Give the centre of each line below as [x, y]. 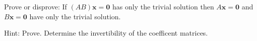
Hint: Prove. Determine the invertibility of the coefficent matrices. [106, 33]
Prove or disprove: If [36, 6]
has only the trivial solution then [163, 6]
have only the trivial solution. [75, 16]
